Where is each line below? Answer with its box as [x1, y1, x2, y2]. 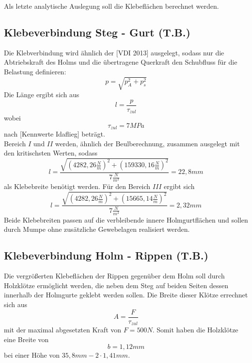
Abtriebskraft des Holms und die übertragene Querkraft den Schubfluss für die [4, 57, 237, 67]
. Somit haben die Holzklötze [152, 325, 238, 335]
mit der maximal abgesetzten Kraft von [4, 325, 122, 335]
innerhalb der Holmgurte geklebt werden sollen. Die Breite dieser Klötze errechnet [4, 290, 248, 300]
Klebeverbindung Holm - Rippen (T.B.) [4, 248, 208, 263]
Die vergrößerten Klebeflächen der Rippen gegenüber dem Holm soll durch [4, 271, 225, 281]
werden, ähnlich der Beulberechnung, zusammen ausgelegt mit [55, 138, 240, 148]
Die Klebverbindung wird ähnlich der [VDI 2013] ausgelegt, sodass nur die [4, 47, 224, 57]
